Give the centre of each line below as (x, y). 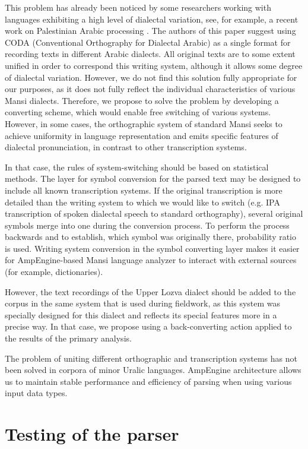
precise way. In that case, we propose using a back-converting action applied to (148, 326)
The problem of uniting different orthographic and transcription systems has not (151, 358)
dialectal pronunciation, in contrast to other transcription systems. (126, 147)
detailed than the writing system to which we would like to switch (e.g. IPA (142, 202)
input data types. (36, 393)
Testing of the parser (92, 434)
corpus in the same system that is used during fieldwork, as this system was (143, 303)
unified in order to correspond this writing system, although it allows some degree (154, 65)
